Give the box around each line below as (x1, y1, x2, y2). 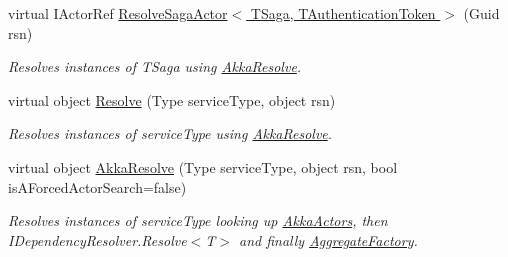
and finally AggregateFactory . (238, 229, 418, 250)
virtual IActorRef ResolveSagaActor (8, 3, 228, 23)
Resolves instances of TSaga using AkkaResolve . (8, 56, 302, 77)
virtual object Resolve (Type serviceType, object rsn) (8, 89, 336, 110)
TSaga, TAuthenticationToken (250, 3, 436, 23)
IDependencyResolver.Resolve (8, 229, 187, 250)
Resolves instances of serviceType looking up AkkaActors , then (8, 210, 388, 231)
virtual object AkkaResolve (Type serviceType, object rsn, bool (8, 156, 398, 177)
